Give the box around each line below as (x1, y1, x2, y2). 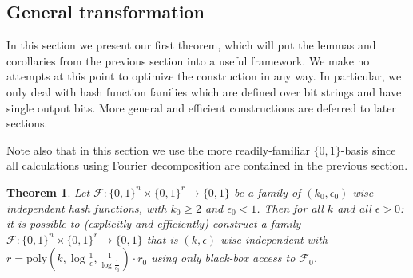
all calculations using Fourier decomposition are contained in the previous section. (6, 157, 408, 174)
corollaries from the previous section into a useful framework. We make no (6, 52, 370, 69)
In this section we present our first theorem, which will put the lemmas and (6, 37, 376, 53)
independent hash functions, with (6, 199, 167, 216)
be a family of (233, 183, 301, 200)
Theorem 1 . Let (6, 183, 90, 200)
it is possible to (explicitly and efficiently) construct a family (6, 215, 301, 232)
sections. (6, 115, 48, 131)
